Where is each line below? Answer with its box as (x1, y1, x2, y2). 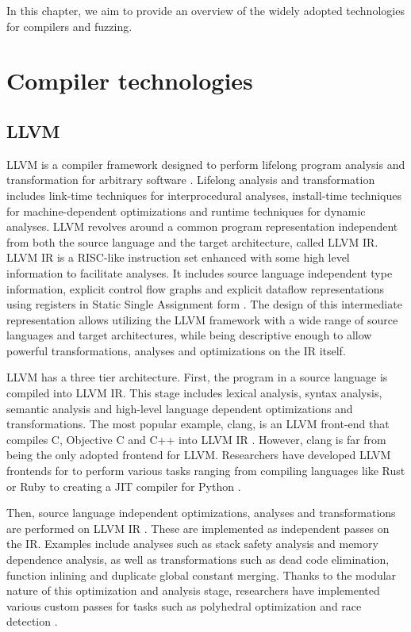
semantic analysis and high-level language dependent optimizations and (6, 400, 353, 416)
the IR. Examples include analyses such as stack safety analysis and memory (6, 535, 378, 552)
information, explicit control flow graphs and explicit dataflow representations (6, 280, 385, 297)
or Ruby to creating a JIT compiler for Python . (6, 477, 241, 494)
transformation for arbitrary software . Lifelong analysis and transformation (6, 171, 375, 188)
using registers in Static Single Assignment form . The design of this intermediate (6, 296, 402, 312)
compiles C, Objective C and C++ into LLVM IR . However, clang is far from (6, 431, 386, 447)
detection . (6, 613, 58, 630)
